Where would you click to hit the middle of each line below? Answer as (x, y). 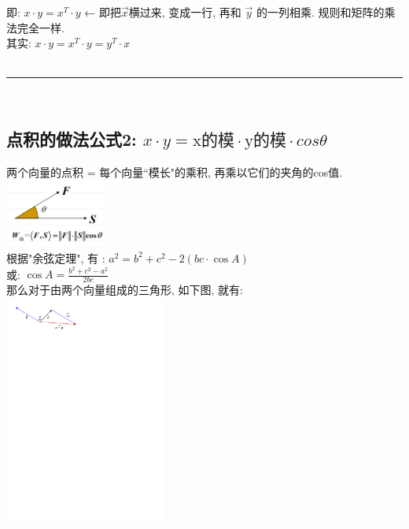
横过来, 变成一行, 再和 (185, 12)
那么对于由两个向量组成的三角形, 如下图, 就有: (125, 290)
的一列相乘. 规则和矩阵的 (320, 12)
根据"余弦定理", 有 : (56, 257)
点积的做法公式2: (72, 139)
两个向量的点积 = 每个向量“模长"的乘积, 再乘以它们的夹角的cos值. (175, 172)
